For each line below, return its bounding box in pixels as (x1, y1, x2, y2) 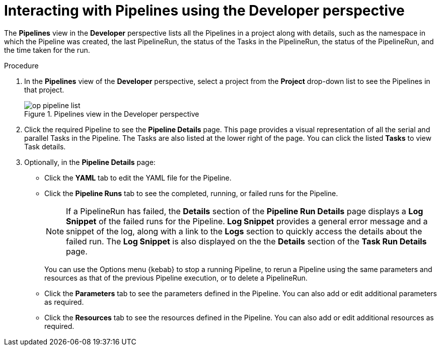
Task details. (24, 142, 66, 151)
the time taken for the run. (4, 45, 90, 54)
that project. (24, 85, 64, 94)
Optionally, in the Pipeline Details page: (24, 157, 156, 166)
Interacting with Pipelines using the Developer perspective (4, 2, 405, 19)
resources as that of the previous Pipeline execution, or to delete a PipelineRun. (44, 273, 308, 282)
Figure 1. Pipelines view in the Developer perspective (24, 109, 199, 118)
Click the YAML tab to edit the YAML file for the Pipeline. (44, 173, 232, 182)
